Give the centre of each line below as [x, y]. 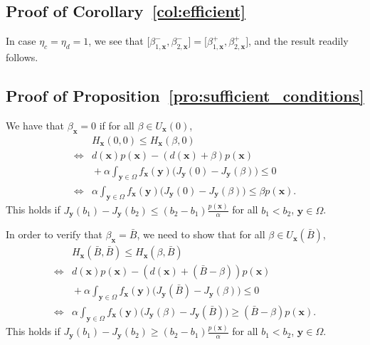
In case [21, 41]
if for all [117, 125]
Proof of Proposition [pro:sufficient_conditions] [185, 95]
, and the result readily [298, 41]
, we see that [116, 41]
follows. [22, 57]
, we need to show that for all [201, 234]
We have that [35, 125]
